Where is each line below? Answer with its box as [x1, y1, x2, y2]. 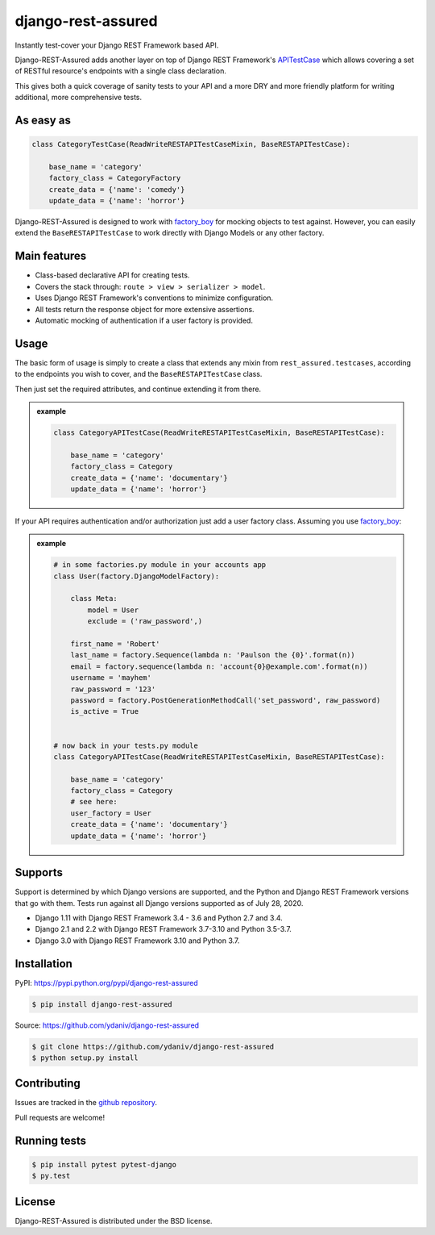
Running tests [14, 1133, 87, 1147]
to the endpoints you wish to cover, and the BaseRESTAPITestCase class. [14, 369, 263, 379]
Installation [14, 957, 72, 970]
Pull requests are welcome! [14, 1112, 105, 1122]
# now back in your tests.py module [53, 741, 199, 750]
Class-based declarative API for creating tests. [35, 270, 190, 280]
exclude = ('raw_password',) [87, 617, 203, 626]
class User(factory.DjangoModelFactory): [53, 571, 220, 581]
